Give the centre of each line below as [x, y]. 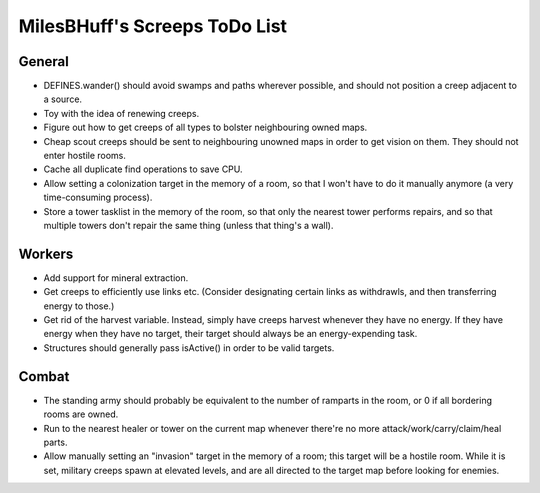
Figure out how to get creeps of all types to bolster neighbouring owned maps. [205, 127]
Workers [46, 253]
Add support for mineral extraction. [116, 277]
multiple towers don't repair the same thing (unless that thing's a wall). [188, 225]
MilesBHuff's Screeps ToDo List [153, 26]
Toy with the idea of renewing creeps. [121, 113]
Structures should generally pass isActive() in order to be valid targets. [189, 347]
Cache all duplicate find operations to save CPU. [143, 169]
